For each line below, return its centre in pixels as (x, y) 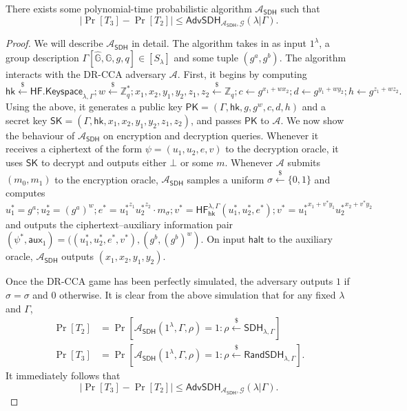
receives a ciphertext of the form (74, 149)
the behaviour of (40, 135)
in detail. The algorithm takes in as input (219, 43)
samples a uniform (226, 179)
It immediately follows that (63, 375)
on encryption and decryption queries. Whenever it (211, 135)
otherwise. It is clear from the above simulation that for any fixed (198, 294)
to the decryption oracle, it (282, 149)
